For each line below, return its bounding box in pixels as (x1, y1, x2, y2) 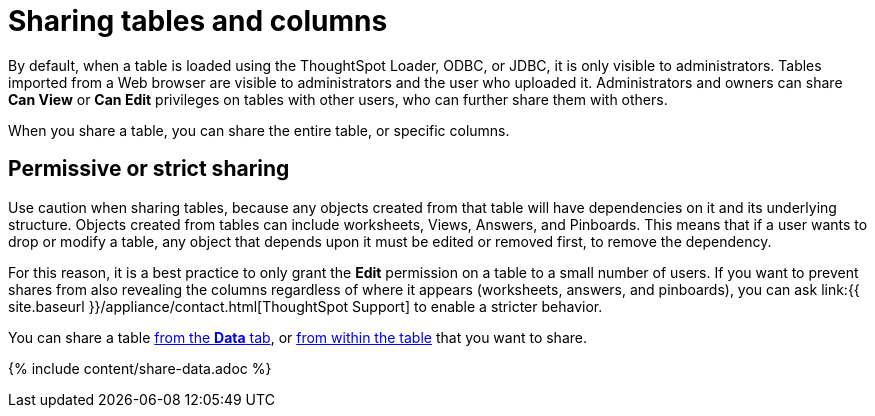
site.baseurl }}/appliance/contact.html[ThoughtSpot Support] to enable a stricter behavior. (8, 297, 603, 315)
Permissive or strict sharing (8, 156, 290, 182)
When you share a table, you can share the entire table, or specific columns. (8, 121, 510, 139)
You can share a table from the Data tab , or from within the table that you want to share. (8, 328, 587, 346)
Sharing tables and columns (8, 4, 388, 38)
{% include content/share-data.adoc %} (8, 359, 272, 377)
